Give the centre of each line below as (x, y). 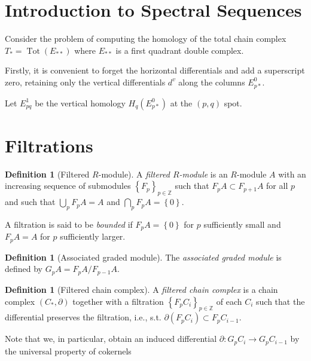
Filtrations (49, 145)
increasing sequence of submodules (68, 186)
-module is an (203, 174)
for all (277, 186)
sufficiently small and (242, 224)
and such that (30, 202)
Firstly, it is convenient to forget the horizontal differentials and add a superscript (155, 70)
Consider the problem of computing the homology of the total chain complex (146, 39)
